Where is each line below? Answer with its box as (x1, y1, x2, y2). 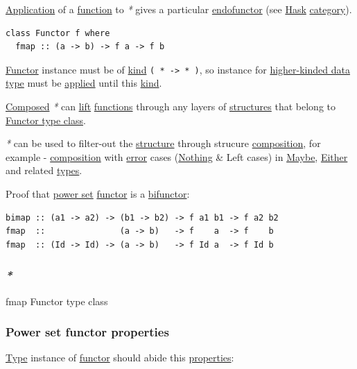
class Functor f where (6, 28, 110, 38)
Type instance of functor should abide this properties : (6, 350, 234, 365)
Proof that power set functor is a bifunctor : (6, 187, 190, 200)
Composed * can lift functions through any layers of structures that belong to (6, 99, 336, 114)
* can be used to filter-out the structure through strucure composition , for (6, 136, 321, 151)
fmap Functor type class (6, 293, 108, 308)
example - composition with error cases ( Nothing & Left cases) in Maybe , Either (6, 149, 348, 164)
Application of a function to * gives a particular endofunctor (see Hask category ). (6, 2, 352, 16)
